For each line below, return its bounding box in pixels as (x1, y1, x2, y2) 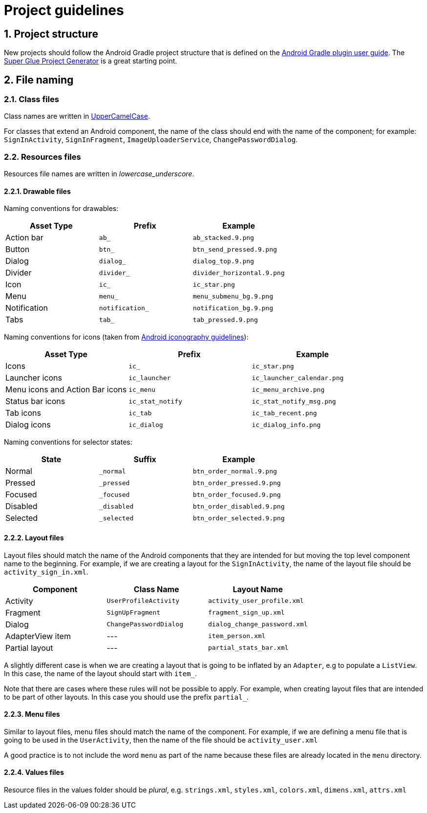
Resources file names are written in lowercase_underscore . (4, 170, 194, 178)
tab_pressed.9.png (192, 316, 258, 323)
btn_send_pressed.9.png (192, 245, 277, 253)
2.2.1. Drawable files (4, 187, 71, 195)
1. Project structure (4, 27, 98, 40)
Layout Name (233, 584, 283, 594)
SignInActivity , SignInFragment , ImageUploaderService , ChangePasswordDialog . (4, 135, 298, 144)
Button (5, 244, 30, 255)
